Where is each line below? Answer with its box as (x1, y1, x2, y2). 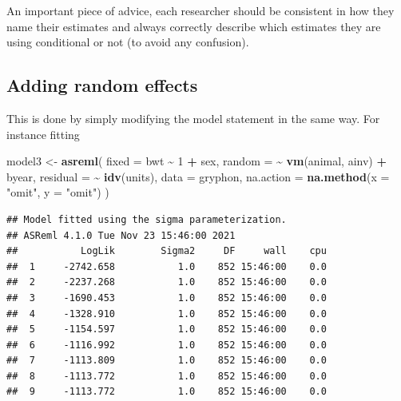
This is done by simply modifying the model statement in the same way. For (6, 109, 380, 126)
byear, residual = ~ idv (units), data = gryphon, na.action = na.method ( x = (6, 168, 390, 185)
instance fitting (6, 125, 80, 142)
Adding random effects (6, 73, 198, 97)
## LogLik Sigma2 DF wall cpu (6, 245, 327, 257)
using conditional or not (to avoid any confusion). (6, 34, 249, 50)
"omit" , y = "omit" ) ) (6, 184, 109, 200)
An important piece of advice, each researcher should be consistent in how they (6, 2, 395, 18)
